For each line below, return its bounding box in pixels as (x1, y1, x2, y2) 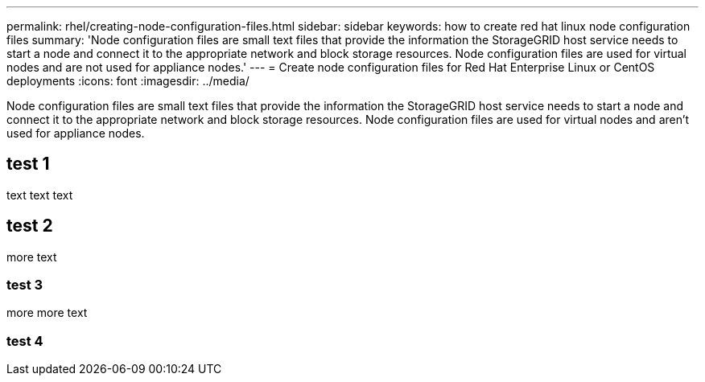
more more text (6, 306, 88, 320)
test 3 (6, 277, 43, 294)
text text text (6, 187, 73, 202)
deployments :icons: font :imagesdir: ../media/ (6, 74, 249, 88)
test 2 (6, 216, 53, 236)
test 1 (6, 154, 50, 175)
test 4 (6, 332, 43, 349)
